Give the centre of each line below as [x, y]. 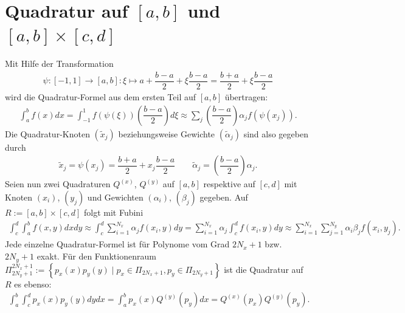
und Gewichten [115, 197]
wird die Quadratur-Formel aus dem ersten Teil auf [101, 97]
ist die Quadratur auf [264, 269]
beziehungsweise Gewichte [167, 133]
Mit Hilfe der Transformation [59, 64]
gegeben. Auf [224, 197]
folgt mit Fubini [113, 212]
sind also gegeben [276, 133]
